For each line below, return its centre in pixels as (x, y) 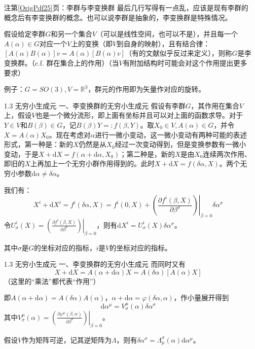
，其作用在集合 (215, 105)
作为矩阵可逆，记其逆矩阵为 (67, 339)
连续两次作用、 (227, 154)
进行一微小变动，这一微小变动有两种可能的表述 (171, 134)
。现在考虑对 (70, 134)
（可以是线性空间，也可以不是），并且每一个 (167, 34)
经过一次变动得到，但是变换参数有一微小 (180, 144)
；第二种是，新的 (147, 154)
